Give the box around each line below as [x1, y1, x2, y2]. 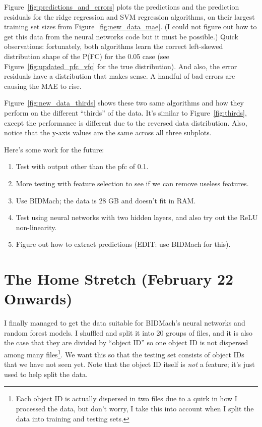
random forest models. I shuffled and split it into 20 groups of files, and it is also [4, 327, 253, 338]
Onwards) [4, 288, 73, 309]
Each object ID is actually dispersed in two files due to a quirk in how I [16, 393, 237, 404]
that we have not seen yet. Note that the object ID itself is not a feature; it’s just [4, 359, 255, 369]
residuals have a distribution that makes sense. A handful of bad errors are [4, 71, 235, 81]
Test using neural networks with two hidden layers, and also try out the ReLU [16, 212, 258, 223]
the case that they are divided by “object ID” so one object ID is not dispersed [4, 337, 248, 348]
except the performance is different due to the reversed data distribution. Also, [4, 117, 247, 128]
